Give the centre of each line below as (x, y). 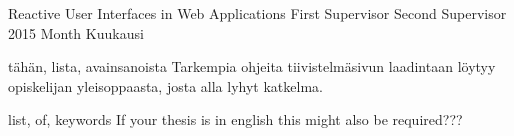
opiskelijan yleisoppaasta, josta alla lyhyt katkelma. (165, 85)
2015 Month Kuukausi (76, 32)
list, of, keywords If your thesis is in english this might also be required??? (235, 119)
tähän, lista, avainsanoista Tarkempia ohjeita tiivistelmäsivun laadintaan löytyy (252, 66)
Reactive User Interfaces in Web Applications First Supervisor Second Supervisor (257, 13)
